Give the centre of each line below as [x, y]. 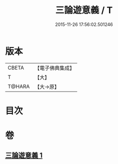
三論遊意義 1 [24, 155]
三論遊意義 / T [84, 10]
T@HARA [19, 86]
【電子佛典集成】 [55, 68]
